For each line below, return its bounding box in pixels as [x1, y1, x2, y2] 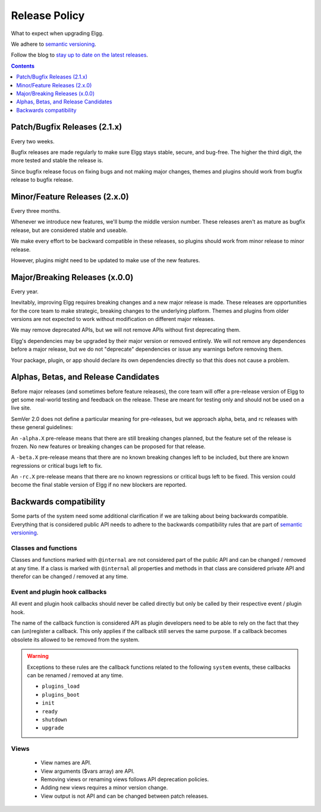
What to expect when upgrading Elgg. [11, 30, 104, 37]
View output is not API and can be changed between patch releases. [40, 792, 209, 800]
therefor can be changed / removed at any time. [11, 573, 128, 580]
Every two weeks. [11, 137, 55, 145]
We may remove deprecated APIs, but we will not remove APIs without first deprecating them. [11, 326, 241, 333]
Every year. [11, 288, 39, 295]
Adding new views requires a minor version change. [40, 784, 168, 791]
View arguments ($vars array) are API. [40, 767, 135, 775]
